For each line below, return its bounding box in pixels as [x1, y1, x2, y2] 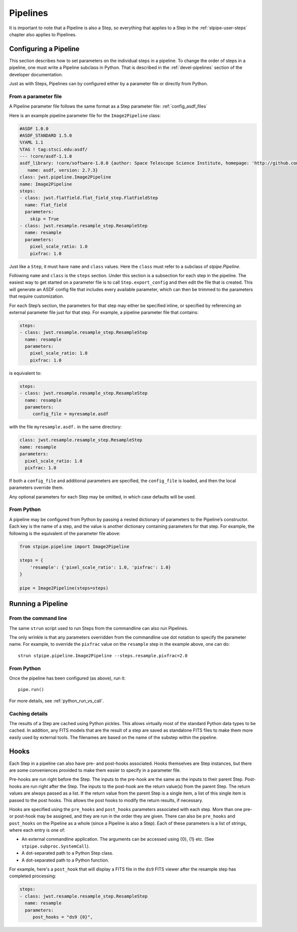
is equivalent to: [9, 370, 42, 376]
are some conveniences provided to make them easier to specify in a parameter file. [9, 767, 181, 773]
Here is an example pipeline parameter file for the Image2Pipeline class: [9, 112, 161, 119]
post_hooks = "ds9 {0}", [32, 914, 93, 920]
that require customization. [9, 293, 64, 300]
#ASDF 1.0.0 [19, 125, 49, 131]
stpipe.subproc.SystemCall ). [21, 843, 90, 849]
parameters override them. [9, 485, 64, 491]
